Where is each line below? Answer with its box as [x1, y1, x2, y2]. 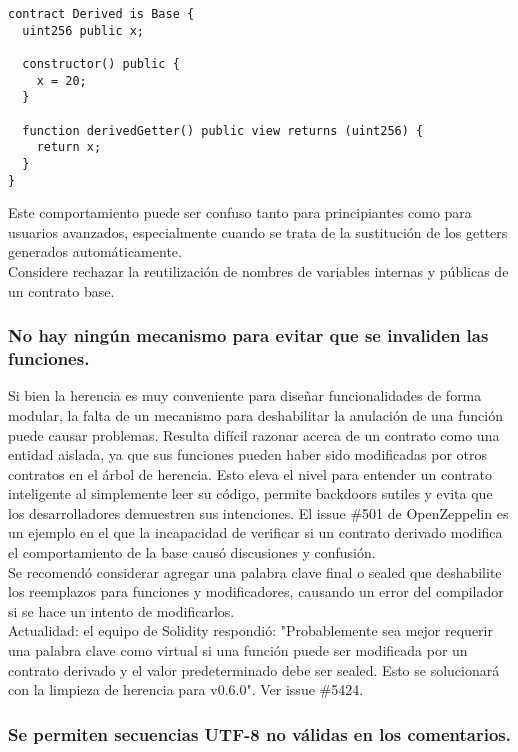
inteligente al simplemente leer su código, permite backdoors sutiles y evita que [8, 483, 493, 504]
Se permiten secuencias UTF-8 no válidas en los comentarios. [8, 721, 511, 746]
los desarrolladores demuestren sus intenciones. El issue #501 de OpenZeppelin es [8, 502, 509, 523]
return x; [36, 140, 102, 155]
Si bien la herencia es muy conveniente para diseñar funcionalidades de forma [8, 385, 482, 406]
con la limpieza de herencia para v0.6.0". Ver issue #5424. [8, 679, 364, 700]
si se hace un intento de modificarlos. [8, 600, 235, 621]
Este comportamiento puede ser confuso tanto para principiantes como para [8, 202, 472, 223]
